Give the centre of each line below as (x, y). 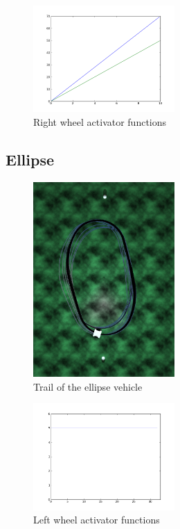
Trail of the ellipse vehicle (88, 386)
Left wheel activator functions (97, 520)
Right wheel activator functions (100, 121)
